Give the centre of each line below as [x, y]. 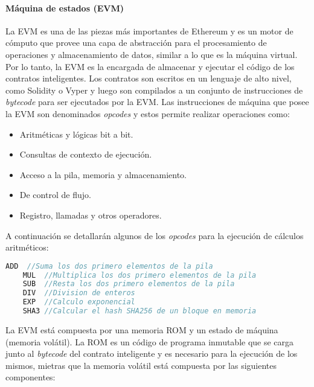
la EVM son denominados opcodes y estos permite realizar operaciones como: [148, 113]
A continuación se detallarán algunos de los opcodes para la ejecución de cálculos [155, 235]
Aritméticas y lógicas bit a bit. [76, 134]
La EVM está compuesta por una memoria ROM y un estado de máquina [142, 329]
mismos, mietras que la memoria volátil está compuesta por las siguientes [141, 365]
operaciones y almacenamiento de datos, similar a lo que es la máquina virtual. [152, 54]
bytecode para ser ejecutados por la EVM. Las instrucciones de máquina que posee [157, 102]
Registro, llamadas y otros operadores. [91, 215]
